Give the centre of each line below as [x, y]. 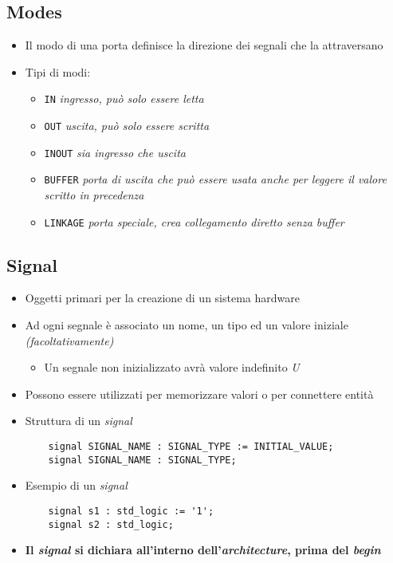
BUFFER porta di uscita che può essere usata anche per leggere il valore [215, 179]
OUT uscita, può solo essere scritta [127, 126]
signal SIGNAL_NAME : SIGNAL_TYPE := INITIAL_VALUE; [191, 447]
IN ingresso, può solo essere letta [124, 98]
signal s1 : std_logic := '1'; [131, 511]
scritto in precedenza [94, 195]
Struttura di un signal [79, 421]
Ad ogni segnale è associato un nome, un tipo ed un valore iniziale [187, 325]
